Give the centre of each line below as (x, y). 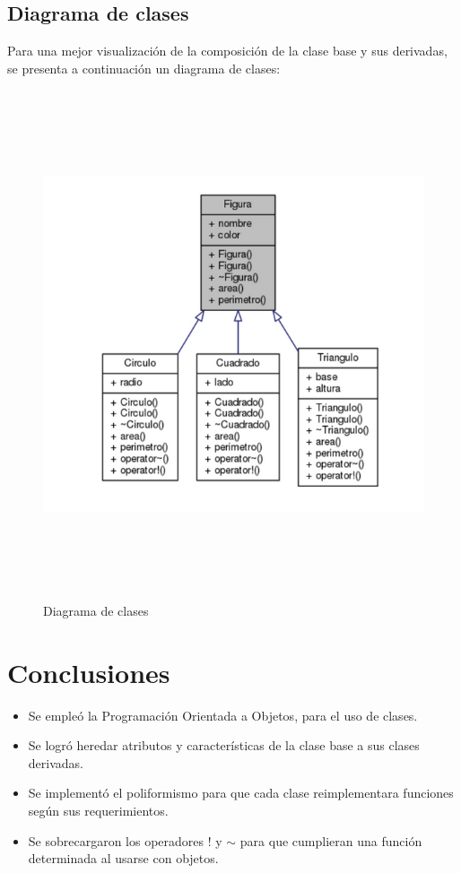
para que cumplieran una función (331, 840)
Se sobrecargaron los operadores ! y (125, 840)
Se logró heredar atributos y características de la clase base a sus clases (224, 745)
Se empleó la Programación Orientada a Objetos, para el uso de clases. (223, 715)
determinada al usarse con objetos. (123, 858)
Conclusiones (89, 672)
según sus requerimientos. (98, 810)
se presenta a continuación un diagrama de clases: (144, 68)
